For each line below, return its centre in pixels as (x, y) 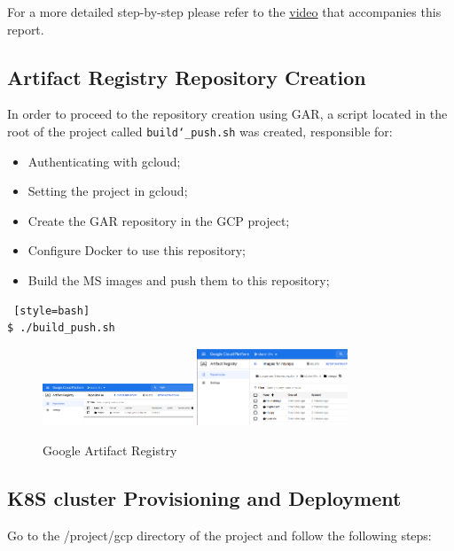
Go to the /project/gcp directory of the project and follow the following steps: (219, 535)
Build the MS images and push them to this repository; (179, 280)
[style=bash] (52, 310)
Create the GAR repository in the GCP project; (159, 220)
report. (26, 29)
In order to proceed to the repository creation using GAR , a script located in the (227, 114)
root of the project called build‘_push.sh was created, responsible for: (200, 131)
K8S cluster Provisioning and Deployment (204, 498)
